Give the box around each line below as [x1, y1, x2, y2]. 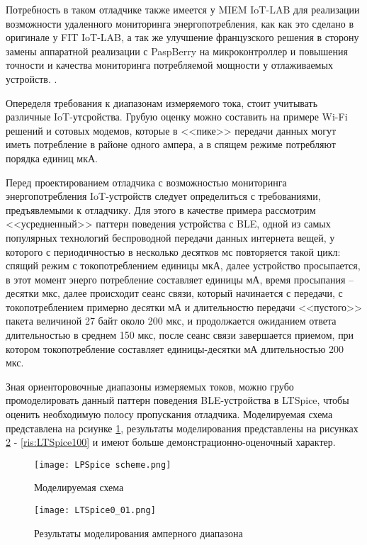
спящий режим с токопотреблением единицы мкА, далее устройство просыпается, [6, 258, 361, 273]
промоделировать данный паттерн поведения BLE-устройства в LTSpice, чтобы [6, 393, 349, 408]
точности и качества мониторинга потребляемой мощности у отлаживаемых [6, 57, 333, 72]
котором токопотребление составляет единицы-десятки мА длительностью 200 [6, 341, 344, 356]
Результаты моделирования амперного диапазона [34, 525, 243, 540]
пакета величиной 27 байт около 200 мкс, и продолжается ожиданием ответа [6, 313, 337, 328]
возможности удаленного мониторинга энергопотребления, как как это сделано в [6, 16, 354, 30]
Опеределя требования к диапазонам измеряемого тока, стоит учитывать [6, 95, 318, 110]
